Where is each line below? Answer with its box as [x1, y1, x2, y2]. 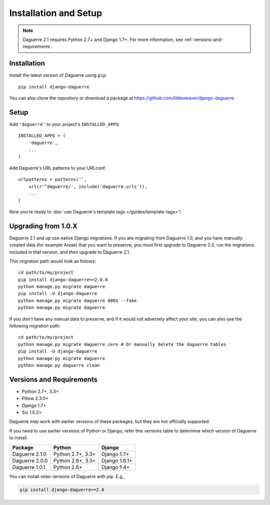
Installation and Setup [9, 7, 102, 18]
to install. [9, 435, 28, 441]
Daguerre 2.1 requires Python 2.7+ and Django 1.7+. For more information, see [22, 36, 183, 42]
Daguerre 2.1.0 [12, 450, 47, 457]
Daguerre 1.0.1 [12, 463, 45, 470]
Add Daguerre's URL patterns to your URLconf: [9, 165, 106, 171]
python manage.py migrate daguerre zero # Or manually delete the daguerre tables [18, 341, 226, 347]
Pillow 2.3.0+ [21, 395, 48, 401]
